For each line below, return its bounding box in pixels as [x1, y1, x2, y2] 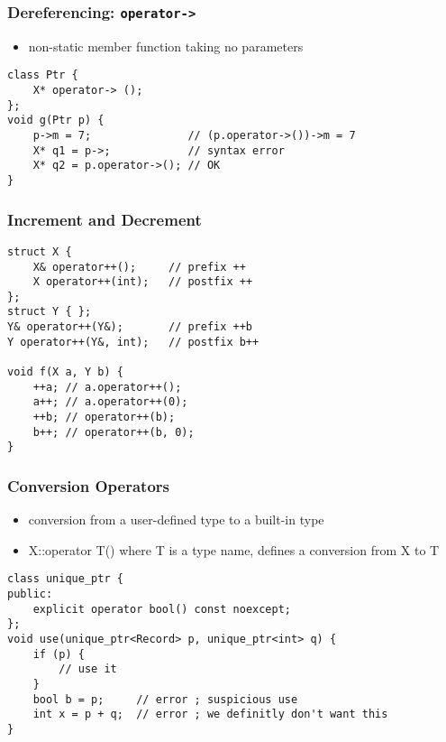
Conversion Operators [7, 474, 170, 496]
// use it [59, 663, 117, 676]
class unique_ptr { [7, 572, 123, 586]
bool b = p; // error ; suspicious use [32, 692, 298, 706]
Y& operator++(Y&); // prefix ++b [7, 320, 253, 334]
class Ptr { [7, 69, 78, 82]
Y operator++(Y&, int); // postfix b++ [7, 335, 259, 348]
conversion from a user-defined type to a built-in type [28, 510, 324, 529]
